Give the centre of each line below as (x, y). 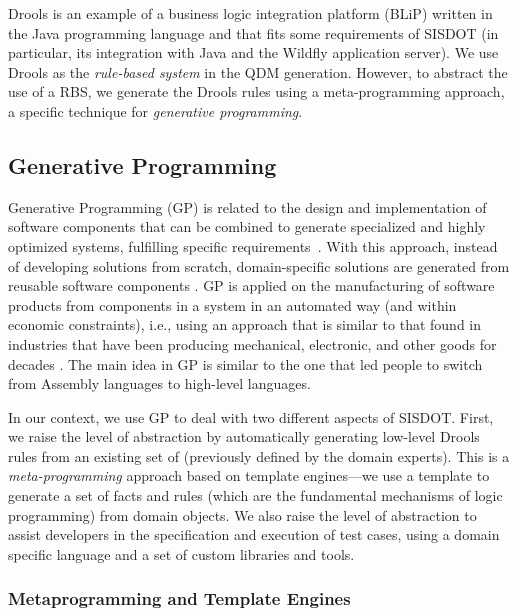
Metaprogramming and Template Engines (179, 598)
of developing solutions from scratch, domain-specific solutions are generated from (259, 265)
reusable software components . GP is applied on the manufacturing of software (251, 285)
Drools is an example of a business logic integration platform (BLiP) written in (250, 13)
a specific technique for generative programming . (155, 110)
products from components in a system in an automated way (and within (232, 304)
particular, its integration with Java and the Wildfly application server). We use (253, 52)
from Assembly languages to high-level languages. (159, 383)
